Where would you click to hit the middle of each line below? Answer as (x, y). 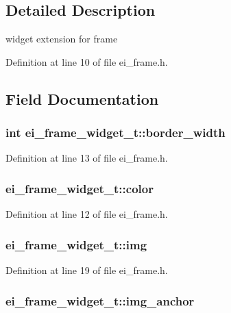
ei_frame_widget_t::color (80, 188)
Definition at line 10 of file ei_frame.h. (87, 61)
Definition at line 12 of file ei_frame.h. (87, 214)
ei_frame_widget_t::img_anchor (100, 300)
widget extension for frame (62, 39)
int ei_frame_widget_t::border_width (115, 133)
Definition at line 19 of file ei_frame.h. (87, 270)
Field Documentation (82, 98)
